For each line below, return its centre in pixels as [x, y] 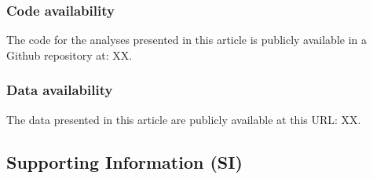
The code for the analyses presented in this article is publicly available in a [186, 40]
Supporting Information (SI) [124, 161]
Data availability [60, 90]
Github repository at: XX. [69, 55]
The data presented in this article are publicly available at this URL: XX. [184, 119]
